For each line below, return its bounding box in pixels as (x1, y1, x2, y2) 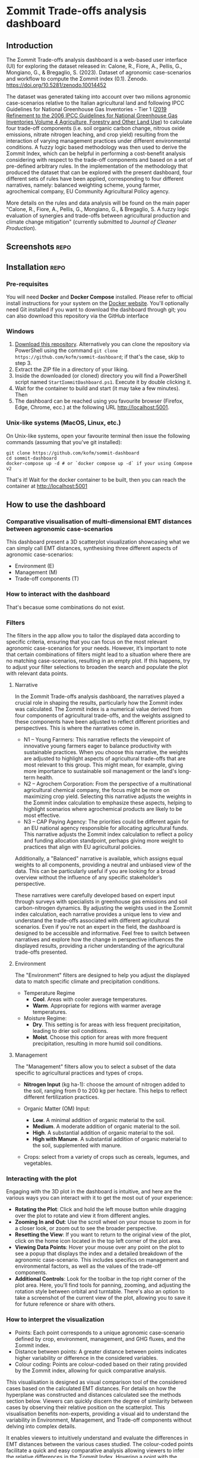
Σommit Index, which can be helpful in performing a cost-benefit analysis (6, 150, 186, 157)
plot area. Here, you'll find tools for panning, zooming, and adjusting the (14, 1281, 191, 1289)
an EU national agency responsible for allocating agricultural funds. (23, 824, 188, 831)
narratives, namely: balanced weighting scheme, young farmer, (6, 181, 161, 188)
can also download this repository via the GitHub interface (6, 312, 149, 319)
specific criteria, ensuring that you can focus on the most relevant (6, 638, 168, 645)
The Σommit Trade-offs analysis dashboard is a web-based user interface (6, 56, 188, 63)
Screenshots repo (6, 242, 71, 252)
